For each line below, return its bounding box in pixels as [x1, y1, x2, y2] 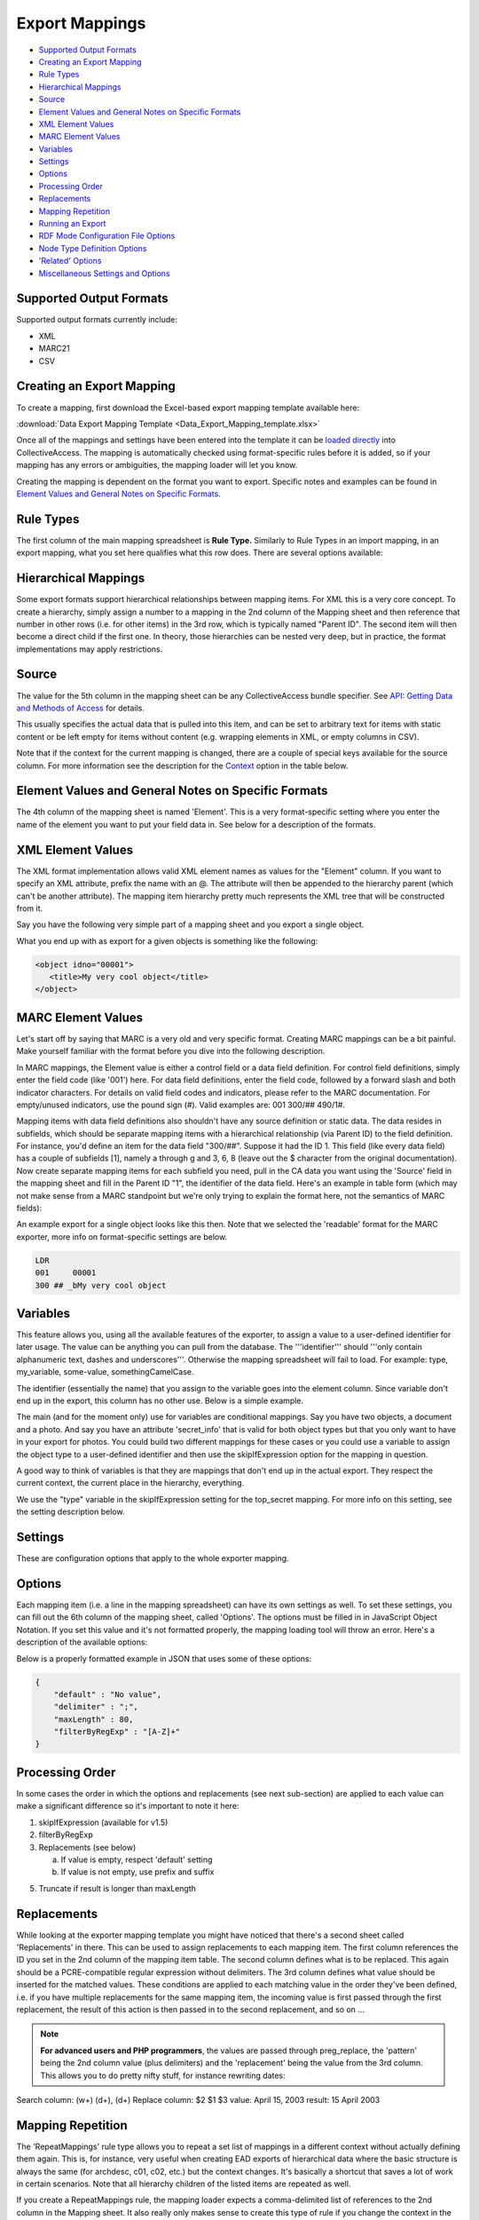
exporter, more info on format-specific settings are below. [16, 1231, 228, 1242]
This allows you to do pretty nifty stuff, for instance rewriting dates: [40, 2070, 286, 2081]
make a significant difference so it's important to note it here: [16, 1801, 239, 1812]
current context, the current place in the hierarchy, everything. [16, 1478, 245, 1488]
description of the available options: [16, 1637, 148, 1647]
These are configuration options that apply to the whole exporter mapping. [16, 1553, 289, 1564]
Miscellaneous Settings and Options [38, 267, 170, 279]
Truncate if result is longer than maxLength [38, 1883, 197, 1893]
